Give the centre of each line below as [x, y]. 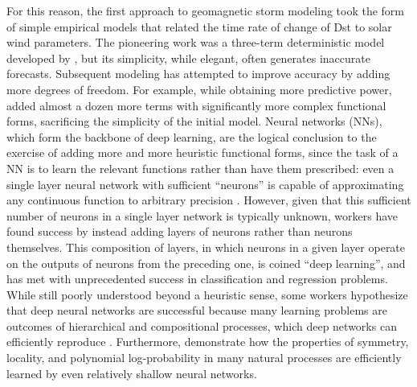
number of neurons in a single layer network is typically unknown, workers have [202, 215]
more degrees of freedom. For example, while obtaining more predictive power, [199, 89]
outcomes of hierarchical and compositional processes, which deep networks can [202, 325]
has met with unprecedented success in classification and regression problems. [197, 279]
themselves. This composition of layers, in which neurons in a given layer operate [206, 247]
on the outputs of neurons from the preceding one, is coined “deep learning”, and [206, 263]
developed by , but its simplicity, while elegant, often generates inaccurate [188, 58]
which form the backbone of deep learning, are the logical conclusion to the [192, 136]
